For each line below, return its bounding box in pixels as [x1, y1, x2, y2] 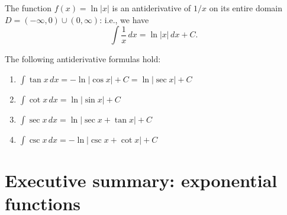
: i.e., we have [99, 13, 149, 25]
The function [5, 2, 51, 14]
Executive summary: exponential [5, 168, 278, 192]
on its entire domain [209, 2, 283, 14]
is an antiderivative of [112, 2, 191, 14]
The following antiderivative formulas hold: [5, 53, 161, 65]
